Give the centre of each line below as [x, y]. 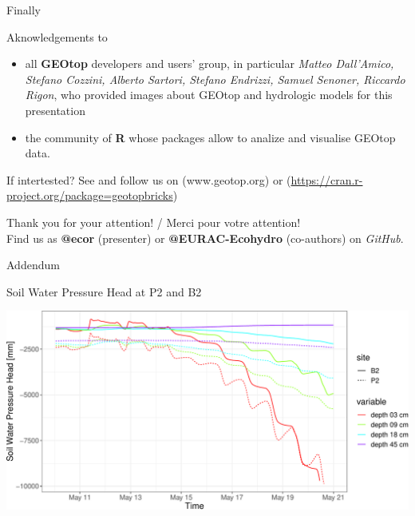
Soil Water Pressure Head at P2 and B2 [104, 291]
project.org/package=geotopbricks [90, 195]
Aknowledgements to [57, 36]
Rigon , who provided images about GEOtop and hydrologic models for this [209, 95]
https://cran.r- [327, 179]
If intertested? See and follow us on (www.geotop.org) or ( [149, 179]
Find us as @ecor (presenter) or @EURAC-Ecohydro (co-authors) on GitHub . [205, 238]
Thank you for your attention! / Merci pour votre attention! [154, 222]
